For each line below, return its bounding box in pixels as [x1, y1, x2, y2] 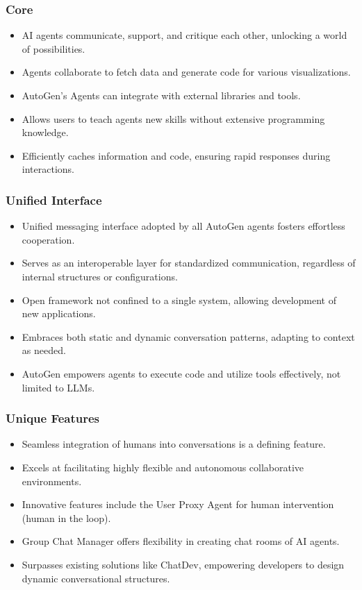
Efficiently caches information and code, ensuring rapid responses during [22, 148, 331, 162]
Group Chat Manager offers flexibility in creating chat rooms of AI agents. [22, 534, 340, 548]
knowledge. [22, 125, 69, 140]
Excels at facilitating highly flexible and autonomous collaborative [22, 460, 304, 474]
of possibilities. [22, 41, 85, 56]
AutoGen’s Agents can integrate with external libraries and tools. [22, 88, 301, 102]
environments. [22, 473, 82, 488]
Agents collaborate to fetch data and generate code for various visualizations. [22, 65, 351, 79]
